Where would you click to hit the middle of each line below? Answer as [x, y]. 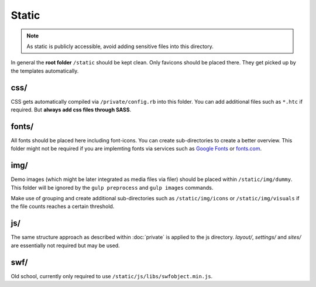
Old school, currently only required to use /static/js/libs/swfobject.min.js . [112, 276]
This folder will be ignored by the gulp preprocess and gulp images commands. [112, 187]
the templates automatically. [45, 71]
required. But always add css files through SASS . [71, 110]
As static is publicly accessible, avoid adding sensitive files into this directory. [120, 46]
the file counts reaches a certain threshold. [63, 206]
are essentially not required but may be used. [65, 245]
